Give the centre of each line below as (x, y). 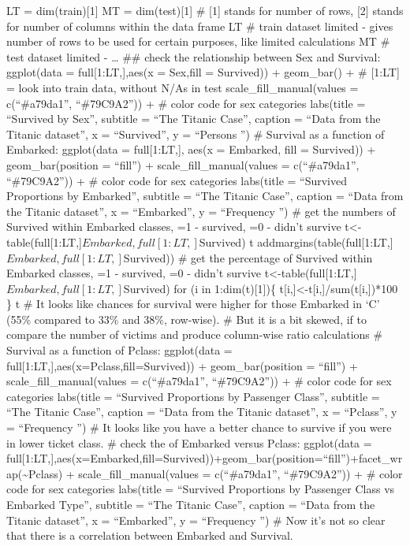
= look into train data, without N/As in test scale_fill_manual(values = (183, 87)
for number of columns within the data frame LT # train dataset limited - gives (200, 26)
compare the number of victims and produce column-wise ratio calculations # (195, 334)
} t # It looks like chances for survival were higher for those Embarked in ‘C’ (193, 304)
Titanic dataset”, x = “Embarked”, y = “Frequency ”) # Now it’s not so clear (196, 520)
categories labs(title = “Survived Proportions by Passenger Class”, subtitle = (193, 396)
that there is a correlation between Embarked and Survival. (150, 535)
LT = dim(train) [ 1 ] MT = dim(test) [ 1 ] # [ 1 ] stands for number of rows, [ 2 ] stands (205, 10)
